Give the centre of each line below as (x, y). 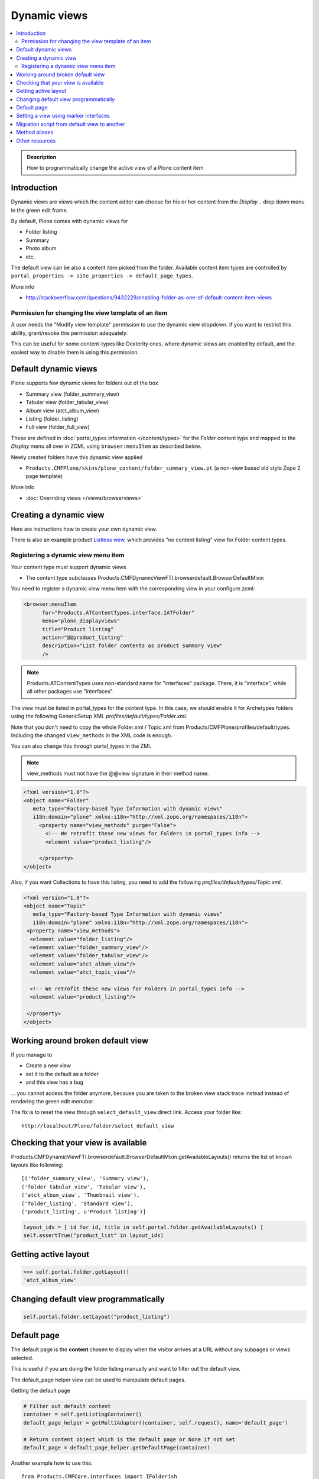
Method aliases (35, 133)
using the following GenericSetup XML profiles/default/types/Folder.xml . (99, 716)
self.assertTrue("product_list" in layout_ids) (93, 1236)
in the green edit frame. (40, 210)
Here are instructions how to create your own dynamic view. (84, 529)
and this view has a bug (55, 1082)
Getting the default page (41, 1391)
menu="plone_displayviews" (81, 621)
